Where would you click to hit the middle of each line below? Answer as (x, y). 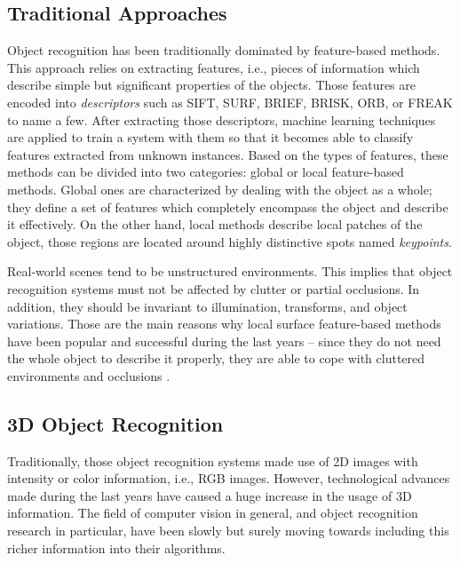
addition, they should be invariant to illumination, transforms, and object (207, 306)
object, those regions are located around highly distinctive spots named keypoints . (230, 241)
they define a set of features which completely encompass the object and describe (228, 206)
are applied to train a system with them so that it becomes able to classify (210, 137)
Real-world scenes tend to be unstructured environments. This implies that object (230, 271)
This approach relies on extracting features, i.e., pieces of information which (214, 67)
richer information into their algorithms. (116, 547)
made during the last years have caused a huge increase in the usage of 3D (210, 495)
